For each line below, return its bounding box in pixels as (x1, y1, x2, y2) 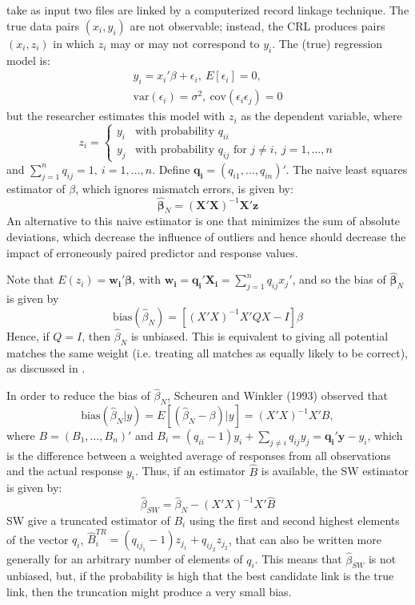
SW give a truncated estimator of (6, 512, 170, 529)
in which (53, 34, 94, 51)
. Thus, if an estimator (134, 462, 245, 479)
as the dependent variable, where (241, 107, 402, 124)
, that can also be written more (228, 530, 381, 547)
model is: (6, 51, 50, 68)
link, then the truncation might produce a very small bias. (6, 583, 292, 599)
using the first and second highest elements (189, 512, 400, 529)
